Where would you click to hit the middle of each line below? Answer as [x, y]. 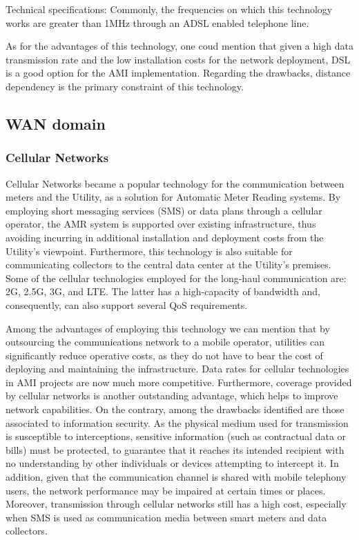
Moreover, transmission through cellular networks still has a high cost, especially [176, 504]
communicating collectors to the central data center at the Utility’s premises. [168, 264]
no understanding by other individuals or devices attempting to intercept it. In [172, 463]
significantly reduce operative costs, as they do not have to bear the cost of [164, 355]
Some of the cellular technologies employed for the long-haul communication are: [176, 278]
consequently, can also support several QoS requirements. [127, 304]
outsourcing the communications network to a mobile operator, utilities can [165, 342]
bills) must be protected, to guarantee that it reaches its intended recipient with [175, 449]
